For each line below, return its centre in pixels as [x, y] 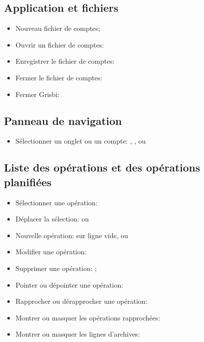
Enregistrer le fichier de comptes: [65, 61]
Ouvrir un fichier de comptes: [60, 44]
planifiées [28, 182]
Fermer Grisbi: [37, 94]
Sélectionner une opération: [56, 202]
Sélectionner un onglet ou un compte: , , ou [81, 141]
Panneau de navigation [63, 120]
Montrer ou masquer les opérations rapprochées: [88, 317]
